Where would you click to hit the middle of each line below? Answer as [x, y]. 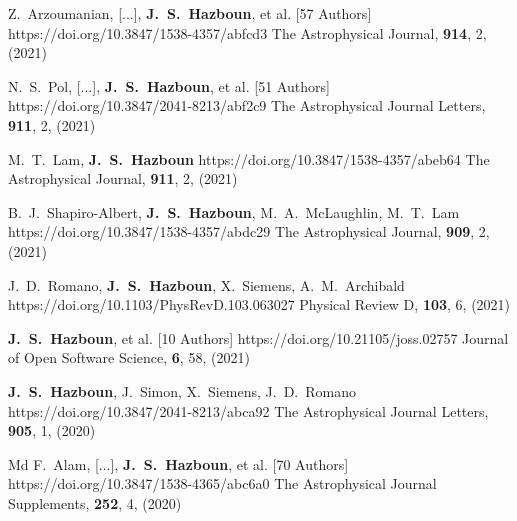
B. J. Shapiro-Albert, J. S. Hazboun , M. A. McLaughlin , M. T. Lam [234, 211]
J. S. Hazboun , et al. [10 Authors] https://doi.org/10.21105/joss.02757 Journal [258, 337]
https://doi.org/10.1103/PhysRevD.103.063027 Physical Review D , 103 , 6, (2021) [259, 304]
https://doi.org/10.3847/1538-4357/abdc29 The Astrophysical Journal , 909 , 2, [249, 231]
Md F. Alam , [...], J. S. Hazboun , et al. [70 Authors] [178, 463]
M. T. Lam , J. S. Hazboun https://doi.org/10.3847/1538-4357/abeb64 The [249, 158]
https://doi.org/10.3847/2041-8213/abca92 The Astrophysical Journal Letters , [248, 410]
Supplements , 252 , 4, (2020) [95, 502]
